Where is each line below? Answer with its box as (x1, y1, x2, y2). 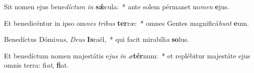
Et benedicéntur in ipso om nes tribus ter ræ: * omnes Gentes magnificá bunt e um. (4, 18, 249, 28)
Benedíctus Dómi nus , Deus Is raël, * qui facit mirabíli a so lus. (4, 34, 189, 44)
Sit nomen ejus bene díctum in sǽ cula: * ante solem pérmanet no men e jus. (4, 1, 229, 11)
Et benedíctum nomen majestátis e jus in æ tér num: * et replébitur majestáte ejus (4, 50, 251, 60)
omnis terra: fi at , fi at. (4, 60, 69, 70)
